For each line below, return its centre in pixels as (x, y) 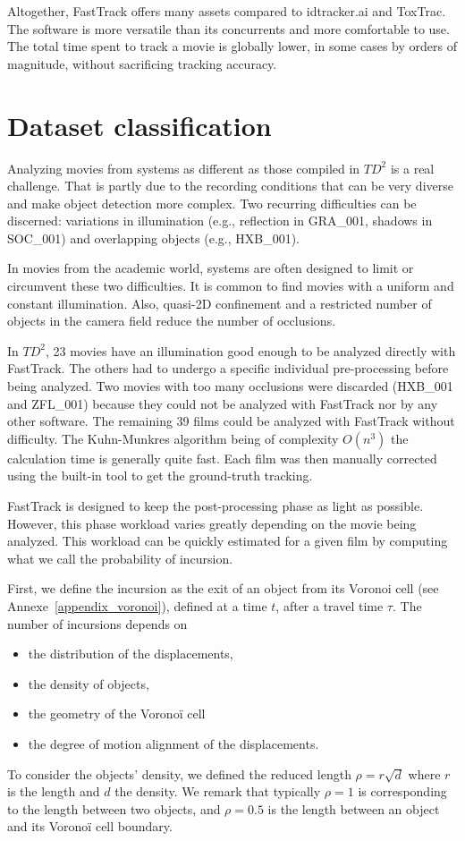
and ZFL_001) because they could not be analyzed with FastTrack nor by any (223, 403)
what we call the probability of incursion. (120, 558)
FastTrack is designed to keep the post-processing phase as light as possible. (216, 505)
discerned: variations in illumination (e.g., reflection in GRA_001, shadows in (220, 221)
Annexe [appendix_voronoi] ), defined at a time (137, 605)
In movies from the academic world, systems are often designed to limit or (211, 268)
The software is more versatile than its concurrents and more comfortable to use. (228, 28)
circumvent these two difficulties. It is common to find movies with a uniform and (231, 286)
